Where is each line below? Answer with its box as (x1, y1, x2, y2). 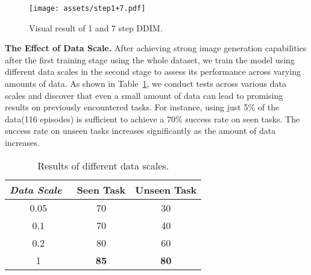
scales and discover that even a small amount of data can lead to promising (5, 89, 283, 101)
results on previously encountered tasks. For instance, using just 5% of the (5, 101, 280, 113)
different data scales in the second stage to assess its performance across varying (5, 65, 301, 78)
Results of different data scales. (37, 158, 169, 172)
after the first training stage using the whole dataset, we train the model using (5, 53, 295, 66)
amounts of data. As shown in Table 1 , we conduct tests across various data (5, 77, 286, 90)
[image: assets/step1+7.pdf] (29, 4, 146, 13)
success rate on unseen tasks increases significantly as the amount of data (5, 124, 276, 137)
